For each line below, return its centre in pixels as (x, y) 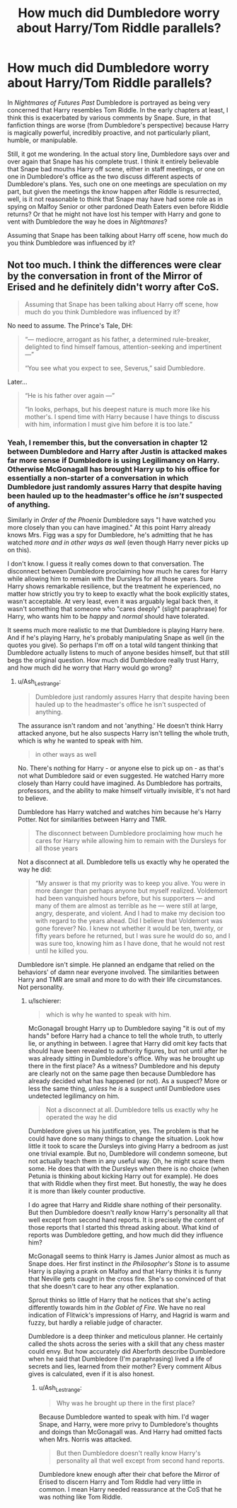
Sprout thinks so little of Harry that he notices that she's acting (119, 1300)
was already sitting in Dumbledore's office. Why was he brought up (126, 1058)
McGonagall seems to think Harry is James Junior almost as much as (129, 1256)
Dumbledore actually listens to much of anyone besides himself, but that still (118, 653)
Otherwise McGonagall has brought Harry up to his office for (114, 469)
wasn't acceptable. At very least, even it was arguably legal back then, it (112, 601)
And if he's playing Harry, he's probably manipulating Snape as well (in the (116, 638)
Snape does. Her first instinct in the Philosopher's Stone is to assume (129, 1263)
